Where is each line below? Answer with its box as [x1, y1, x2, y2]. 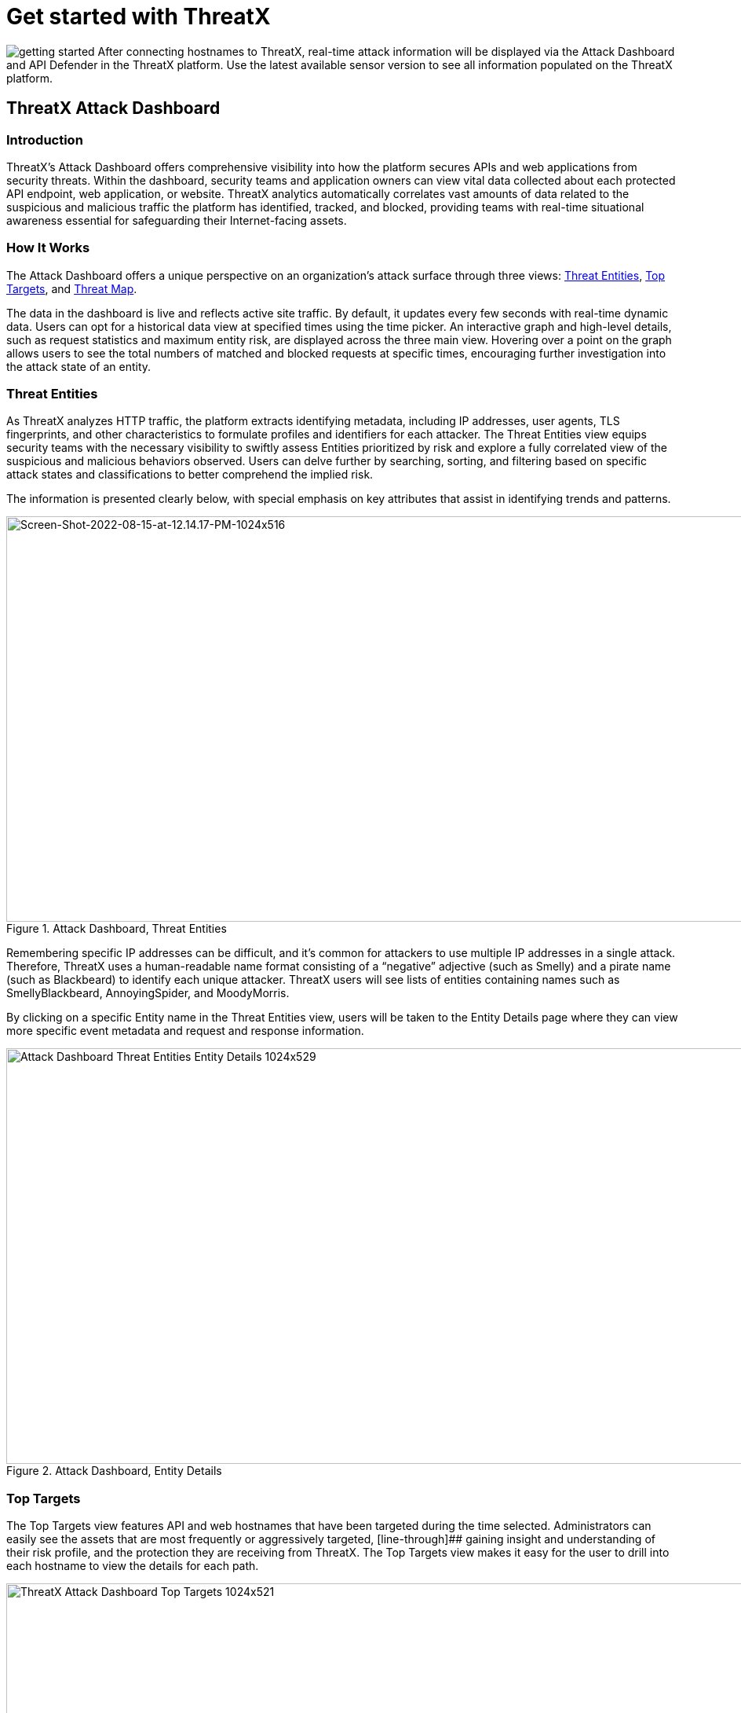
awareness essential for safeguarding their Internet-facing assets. [6, 213, 347, 227]
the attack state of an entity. [6, 359, 151, 373]
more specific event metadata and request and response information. [6, 1024, 364, 1038]
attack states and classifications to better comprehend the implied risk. [6, 468, 374, 482]
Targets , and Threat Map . [6, 281, 137, 295]
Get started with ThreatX [6, 3, 271, 30]
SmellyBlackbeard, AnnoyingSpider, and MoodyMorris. [6, 986, 290, 1000]
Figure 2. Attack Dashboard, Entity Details [6, 1464, 222, 1478]
